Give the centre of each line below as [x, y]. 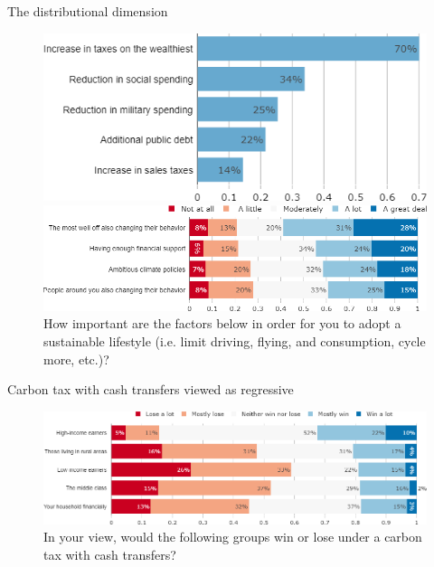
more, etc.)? [76, 359]
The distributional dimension [88, 11]
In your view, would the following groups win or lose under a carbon [233, 537]
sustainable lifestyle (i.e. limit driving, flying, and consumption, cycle [235, 341]
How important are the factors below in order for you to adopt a [222, 323]
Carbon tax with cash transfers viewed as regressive [151, 389]
